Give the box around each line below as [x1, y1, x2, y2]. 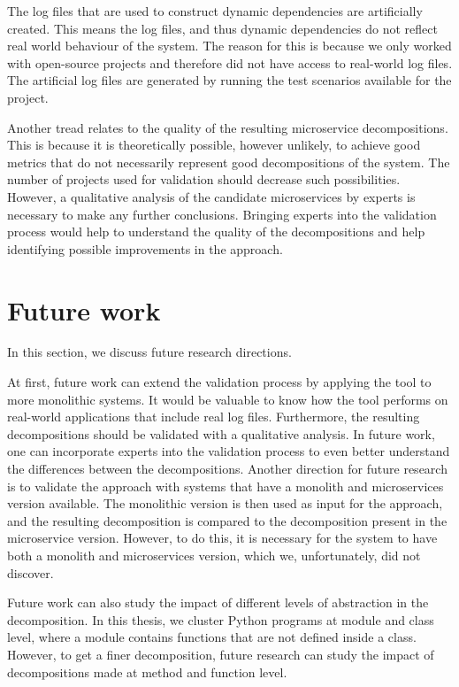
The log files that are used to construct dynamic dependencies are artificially [7, 2, 423, 19]
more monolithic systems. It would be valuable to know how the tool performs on [7, 390, 448, 408]
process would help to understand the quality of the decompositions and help [7, 222, 425, 241]
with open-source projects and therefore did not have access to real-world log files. [7, 53, 453, 72]
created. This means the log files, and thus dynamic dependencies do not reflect [7, 19, 438, 37]
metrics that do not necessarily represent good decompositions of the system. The [7, 152, 450, 171]
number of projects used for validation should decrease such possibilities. [7, 170, 401, 189]
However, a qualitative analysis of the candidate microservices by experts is [7, 187, 416, 205]
